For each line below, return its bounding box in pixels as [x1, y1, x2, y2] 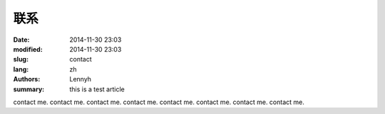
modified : [13, 45, 43, 53]
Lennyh [69, 75, 92, 84]
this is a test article [69, 85, 125, 93]
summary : [13, 85, 45, 93]
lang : [13, 64, 29, 74]
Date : [13, 35, 30, 44]
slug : [13, 55, 29, 64]
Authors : [13, 75, 41, 84]
